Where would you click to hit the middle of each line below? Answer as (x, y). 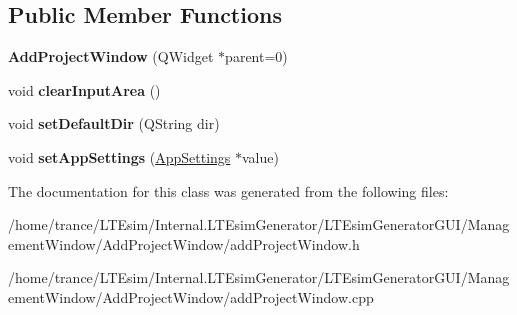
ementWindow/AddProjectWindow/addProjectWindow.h (184, 243)
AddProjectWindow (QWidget (111, 56)
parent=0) (256, 56)
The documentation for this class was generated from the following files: (228, 190)
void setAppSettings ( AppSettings (119, 156)
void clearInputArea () (84, 89)
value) (260, 156)
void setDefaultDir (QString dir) (114, 123)
